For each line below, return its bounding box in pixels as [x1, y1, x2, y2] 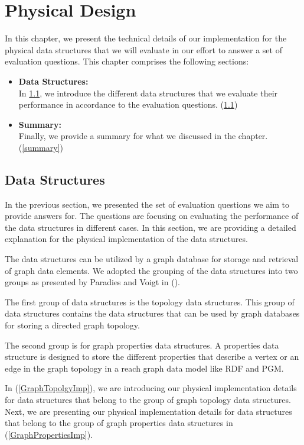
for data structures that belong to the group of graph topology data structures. [5, 393, 291, 405]
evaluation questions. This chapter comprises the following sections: [5, 55, 249, 67]
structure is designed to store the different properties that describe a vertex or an [5, 350, 299, 363]
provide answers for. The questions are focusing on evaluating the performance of [5, 209, 299, 222]
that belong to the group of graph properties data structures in [5, 417, 233, 429]
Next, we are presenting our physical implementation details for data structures [5, 405, 292, 417]
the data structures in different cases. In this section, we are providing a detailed [5, 221, 296, 233]
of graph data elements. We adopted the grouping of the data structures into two [5, 264, 298, 276]
